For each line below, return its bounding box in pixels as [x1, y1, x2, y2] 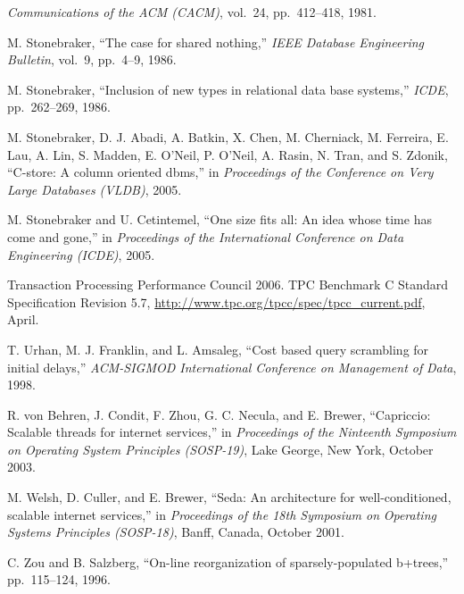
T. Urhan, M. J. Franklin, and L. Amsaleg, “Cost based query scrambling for [7, 339, 429, 358]
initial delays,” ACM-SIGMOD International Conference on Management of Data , [7, 357, 457, 376]
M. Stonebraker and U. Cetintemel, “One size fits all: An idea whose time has [7, 210, 432, 229]
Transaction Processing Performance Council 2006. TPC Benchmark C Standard [7, 275, 448, 294]
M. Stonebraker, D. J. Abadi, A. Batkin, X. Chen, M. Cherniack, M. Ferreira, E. [7, 127, 449, 146]
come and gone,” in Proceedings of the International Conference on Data [7, 227, 404, 246]
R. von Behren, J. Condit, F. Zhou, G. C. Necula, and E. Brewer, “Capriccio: [7, 405, 431, 423]
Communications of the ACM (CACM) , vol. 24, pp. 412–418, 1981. [7, 3, 377, 21]
